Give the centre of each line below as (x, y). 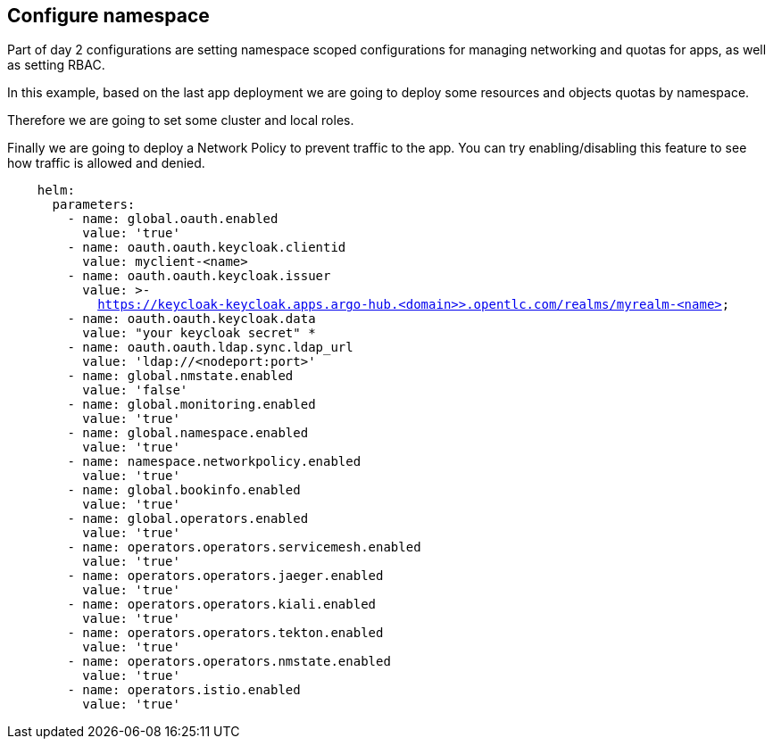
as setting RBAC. (56, 65)
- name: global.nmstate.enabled (180, 376)
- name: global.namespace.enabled (188, 433)
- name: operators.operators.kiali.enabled (222, 605)
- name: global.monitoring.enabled (191, 405)
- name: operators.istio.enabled (184, 690)
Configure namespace (108, 16)
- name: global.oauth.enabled (173, 219)
